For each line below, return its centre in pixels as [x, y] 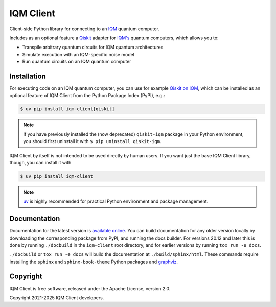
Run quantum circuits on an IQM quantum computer [77, 62]
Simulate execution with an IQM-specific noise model [78, 54]
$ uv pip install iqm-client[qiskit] [67, 109]
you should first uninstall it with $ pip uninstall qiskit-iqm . [92, 141]
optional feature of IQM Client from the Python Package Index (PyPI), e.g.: [87, 96]
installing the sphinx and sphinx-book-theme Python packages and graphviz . [94, 262]
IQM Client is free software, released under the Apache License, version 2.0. [90, 288]
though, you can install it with [40, 162]
